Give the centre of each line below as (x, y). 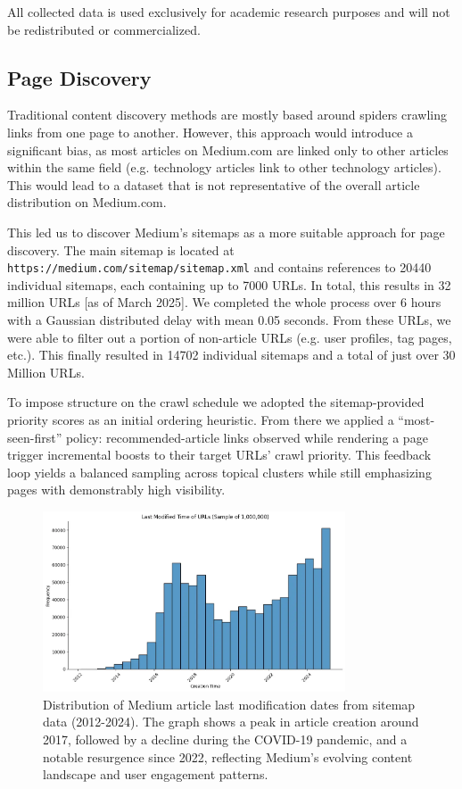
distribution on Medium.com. (87, 202)
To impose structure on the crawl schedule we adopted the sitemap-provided (216, 402)
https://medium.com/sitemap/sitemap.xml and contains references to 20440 (219, 267)
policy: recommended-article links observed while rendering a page (247, 437)
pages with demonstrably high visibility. (116, 490)
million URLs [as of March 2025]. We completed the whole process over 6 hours (224, 302)
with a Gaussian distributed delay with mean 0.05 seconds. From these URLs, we (229, 319)
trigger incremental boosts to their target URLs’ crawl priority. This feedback (219, 455)
